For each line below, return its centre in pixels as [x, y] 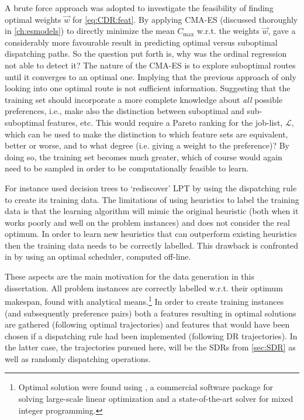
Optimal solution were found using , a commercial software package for [146, 387]
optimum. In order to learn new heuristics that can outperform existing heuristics [151, 234]
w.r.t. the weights [228, 31]
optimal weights [33, 19]
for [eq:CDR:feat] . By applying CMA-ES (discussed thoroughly [185, 19]
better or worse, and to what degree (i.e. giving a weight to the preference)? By [147, 145]
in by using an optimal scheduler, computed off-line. [98, 257]
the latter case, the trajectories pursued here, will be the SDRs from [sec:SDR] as [150, 347]
